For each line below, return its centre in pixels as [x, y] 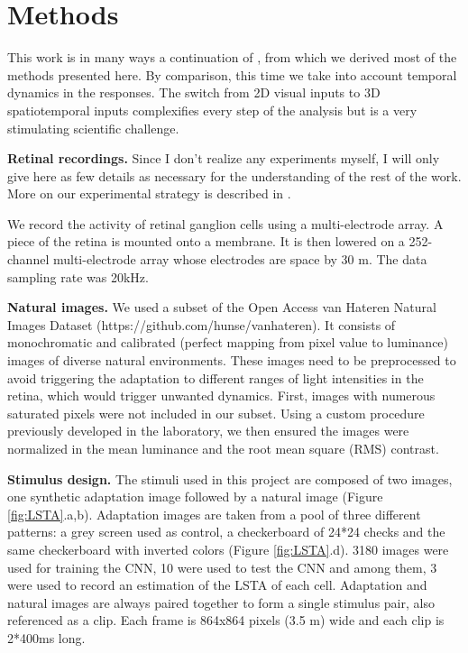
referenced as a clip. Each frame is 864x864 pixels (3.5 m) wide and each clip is [226, 620]
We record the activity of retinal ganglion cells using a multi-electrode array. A [225, 223]
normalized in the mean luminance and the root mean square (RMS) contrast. [223, 448]
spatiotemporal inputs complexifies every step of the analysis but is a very [212, 110]
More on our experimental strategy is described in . [149, 193]
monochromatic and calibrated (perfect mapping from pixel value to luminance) [228, 342]
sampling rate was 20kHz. [78, 276]
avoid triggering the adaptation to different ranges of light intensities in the [216, 377]
